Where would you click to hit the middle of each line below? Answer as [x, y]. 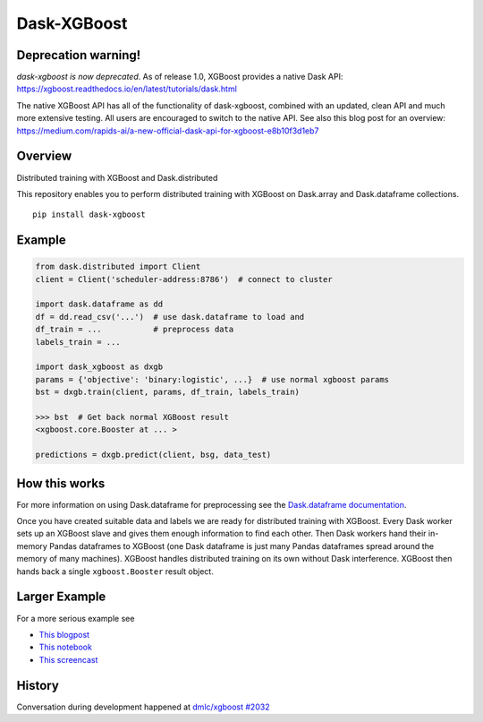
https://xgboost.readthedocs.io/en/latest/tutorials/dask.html [127, 89]
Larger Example [61, 597]
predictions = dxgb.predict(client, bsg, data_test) [153, 455]
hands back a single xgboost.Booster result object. [115, 571]
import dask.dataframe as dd [99, 304]
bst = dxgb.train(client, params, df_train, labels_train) [167, 392]
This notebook [66, 647]
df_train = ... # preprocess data [135, 330]
